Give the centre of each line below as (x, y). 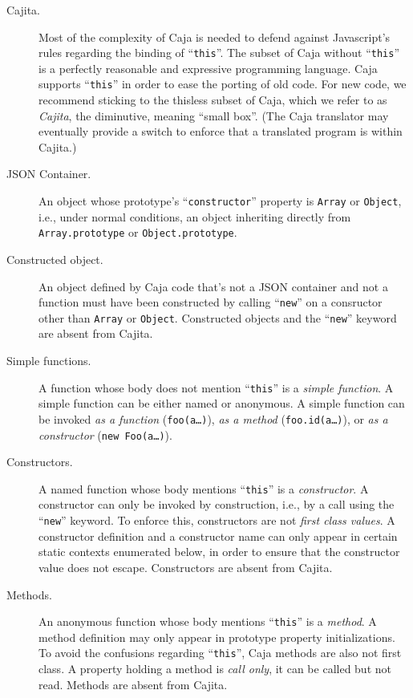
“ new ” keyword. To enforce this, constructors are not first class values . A (217, 520)
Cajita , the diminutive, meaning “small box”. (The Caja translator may (214, 115)
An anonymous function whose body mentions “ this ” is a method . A (208, 621)
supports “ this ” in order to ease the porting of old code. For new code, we (223, 84)
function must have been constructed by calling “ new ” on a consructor (211, 302)
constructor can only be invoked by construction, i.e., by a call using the (217, 504)
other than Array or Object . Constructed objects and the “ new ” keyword (218, 317)
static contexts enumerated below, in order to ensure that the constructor (219, 552)
